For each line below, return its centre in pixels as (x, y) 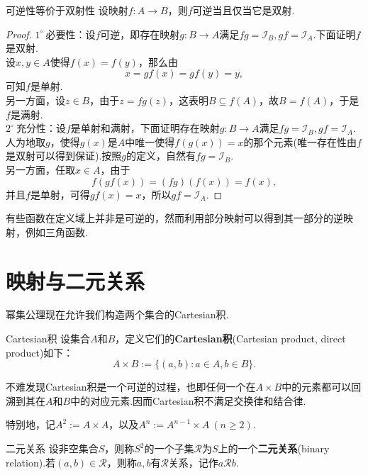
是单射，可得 (60, 194)
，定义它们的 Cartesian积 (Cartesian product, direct (230, 339)
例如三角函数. (56, 231)
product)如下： (40, 352)
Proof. (19, 34)
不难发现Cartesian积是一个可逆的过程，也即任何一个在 (131, 387)
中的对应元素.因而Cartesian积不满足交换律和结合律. (188, 400)
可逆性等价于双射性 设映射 (67, 10)
